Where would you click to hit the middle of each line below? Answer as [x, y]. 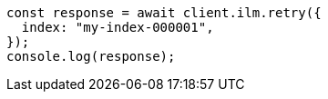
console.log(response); [91, 56]
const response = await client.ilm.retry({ [164, 13]
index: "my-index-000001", [118, 27]
